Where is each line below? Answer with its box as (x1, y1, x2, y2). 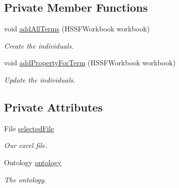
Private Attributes (4, 99, 103, 115)
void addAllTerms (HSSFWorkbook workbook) (4, 23, 150, 34)
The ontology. (4, 174, 47, 184)
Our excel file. (4, 140, 48, 151)
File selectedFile (4, 123, 54, 133)
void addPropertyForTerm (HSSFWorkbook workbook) (4, 57, 176, 68)
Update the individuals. (4, 74, 76, 85)
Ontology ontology (4, 157, 61, 167)
